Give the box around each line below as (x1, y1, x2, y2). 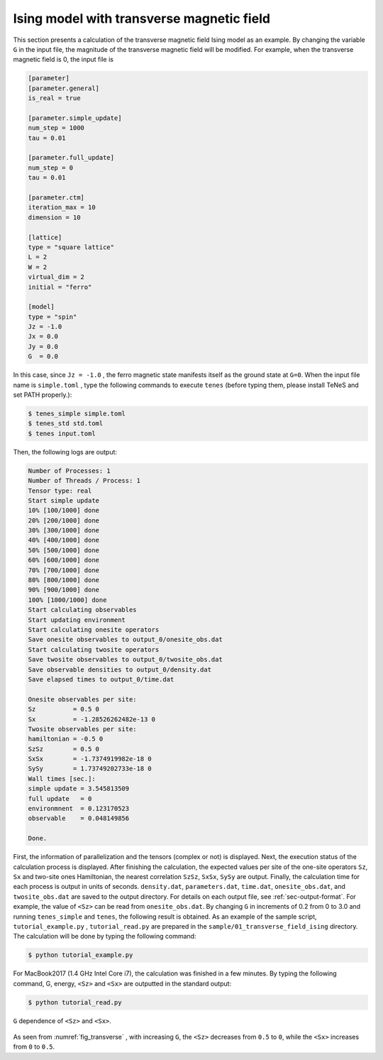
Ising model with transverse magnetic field (13, 11, 271, 26)
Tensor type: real (28, 486, 92, 495)
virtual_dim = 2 (28, 273, 85, 281)
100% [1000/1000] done (28, 596, 107, 603)
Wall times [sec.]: (28, 775, 96, 782)
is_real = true (28, 94, 81, 102)
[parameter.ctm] (28, 194, 85, 202)
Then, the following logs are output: (13, 447, 117, 456)
